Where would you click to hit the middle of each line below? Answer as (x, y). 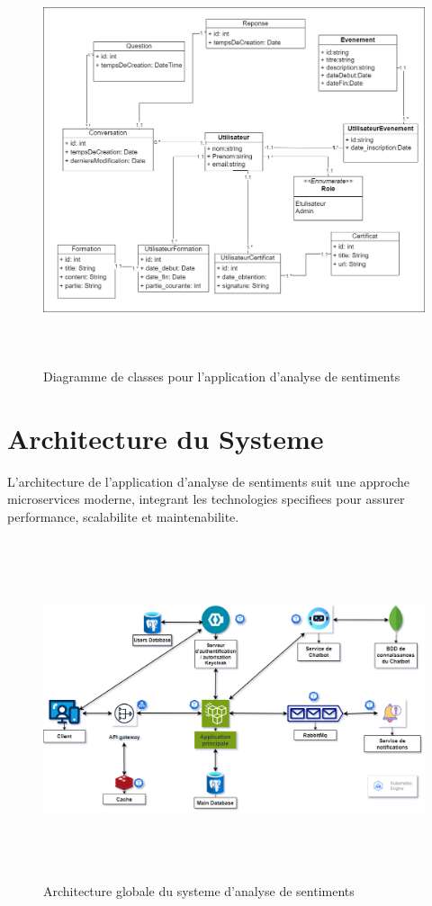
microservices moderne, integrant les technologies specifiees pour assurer (206, 499)
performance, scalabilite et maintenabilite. (123, 517)
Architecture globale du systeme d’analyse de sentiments (199, 891)
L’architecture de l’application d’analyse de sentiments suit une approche (209, 481)
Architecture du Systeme (166, 438)
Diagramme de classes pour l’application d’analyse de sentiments (222, 377)
